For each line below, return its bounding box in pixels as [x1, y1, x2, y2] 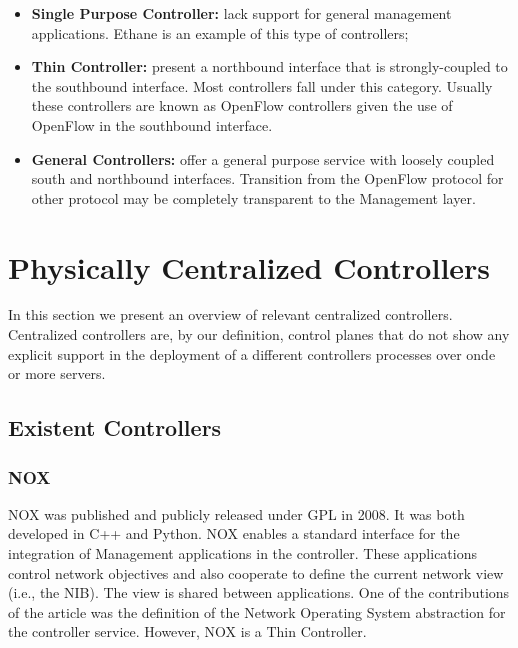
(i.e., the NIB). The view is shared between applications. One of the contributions [8, 582, 510, 603]
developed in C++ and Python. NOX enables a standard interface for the [8, 523, 460, 544]
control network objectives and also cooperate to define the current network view [8, 562, 504, 583]
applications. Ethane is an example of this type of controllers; [31, 22, 409, 43]
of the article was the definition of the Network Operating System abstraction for [8, 601, 506, 622]
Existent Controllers [8, 412, 222, 443]
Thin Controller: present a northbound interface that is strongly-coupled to [31, 56, 508, 77]
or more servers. [8, 363, 106, 384]
